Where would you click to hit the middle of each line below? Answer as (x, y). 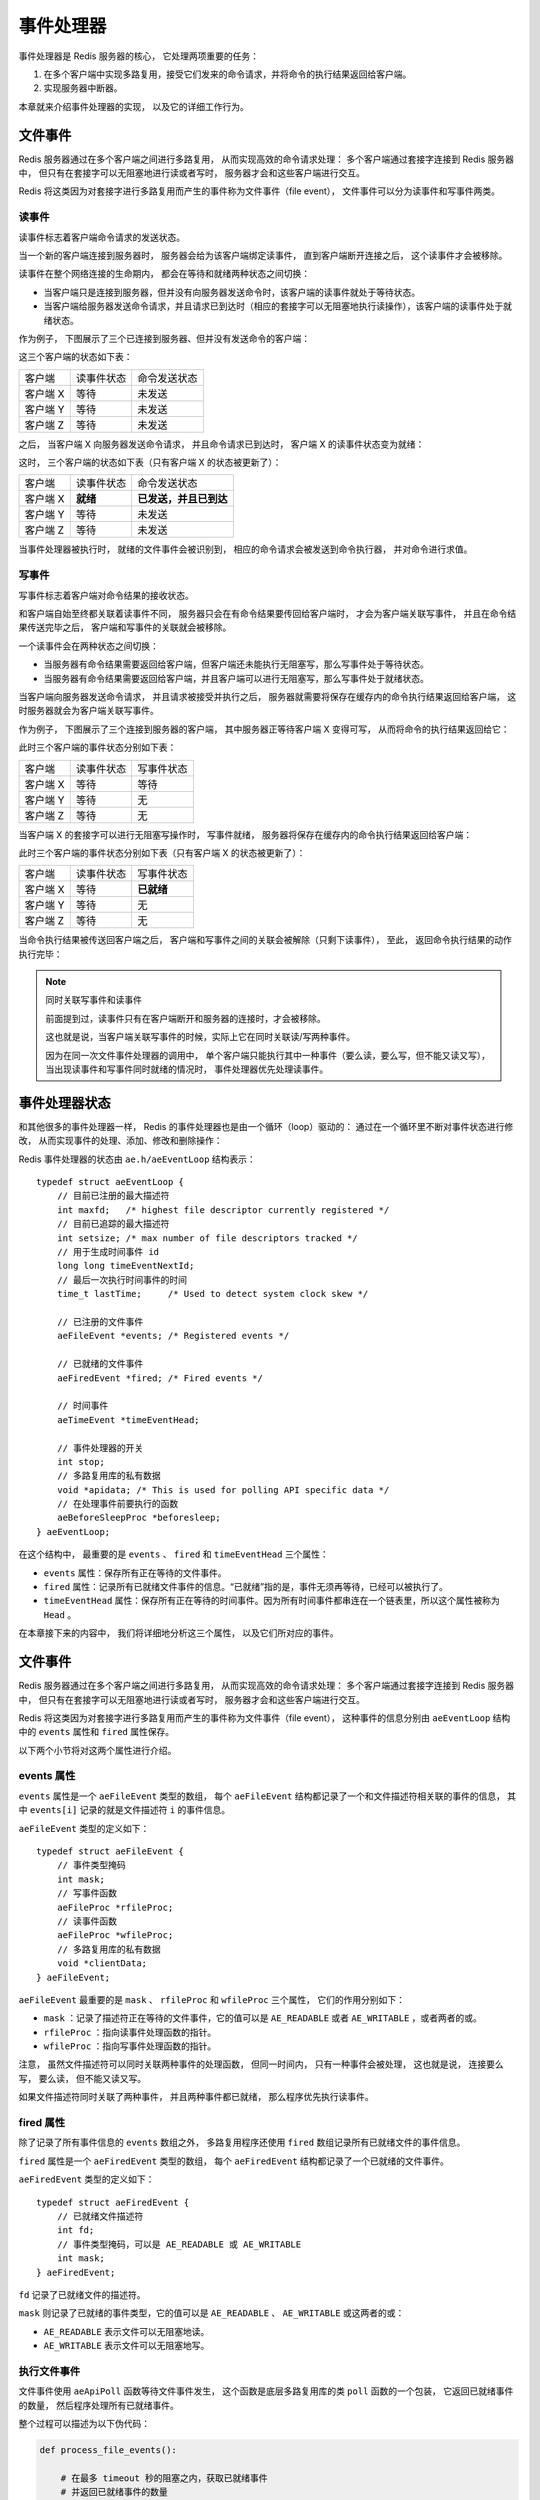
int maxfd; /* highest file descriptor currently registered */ (223, 1209)
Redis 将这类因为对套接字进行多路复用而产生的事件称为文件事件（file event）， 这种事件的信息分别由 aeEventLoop (254, 1717)
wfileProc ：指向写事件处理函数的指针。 (130, 2046)
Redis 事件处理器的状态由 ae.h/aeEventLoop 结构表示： (137, 1159)
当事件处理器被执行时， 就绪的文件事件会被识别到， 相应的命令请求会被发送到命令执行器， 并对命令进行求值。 (245, 549)
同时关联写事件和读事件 (93, 1000)
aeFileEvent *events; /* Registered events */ (173, 1336)
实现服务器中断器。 (83, 88)
